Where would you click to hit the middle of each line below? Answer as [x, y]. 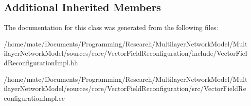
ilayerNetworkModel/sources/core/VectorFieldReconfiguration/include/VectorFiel [125, 53]
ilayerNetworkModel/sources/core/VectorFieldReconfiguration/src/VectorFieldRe [125, 88]
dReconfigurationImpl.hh [41, 62]
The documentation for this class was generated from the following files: [111, 27]
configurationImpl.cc [34, 98]
